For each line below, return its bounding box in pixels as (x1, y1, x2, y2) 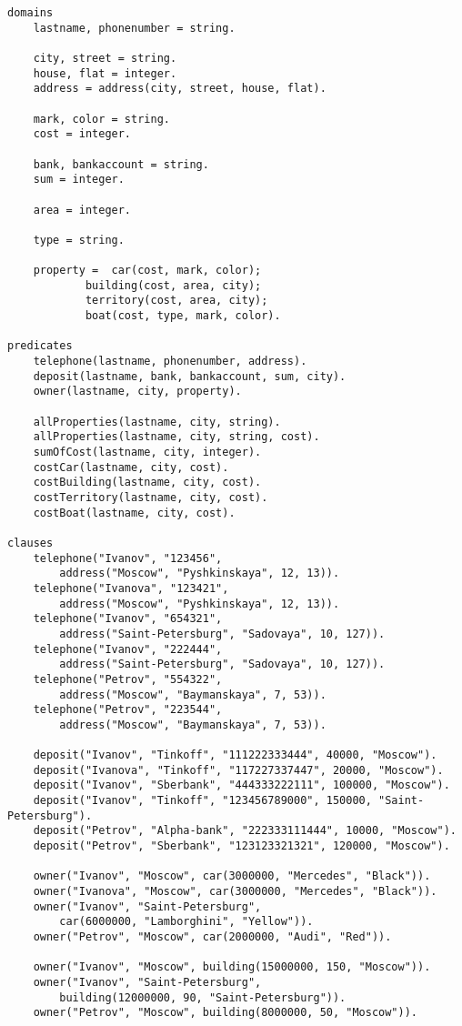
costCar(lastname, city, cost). (33, 460, 229, 474)
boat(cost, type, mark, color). (85, 309, 281, 323)
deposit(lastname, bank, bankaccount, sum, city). (33, 369, 346, 383)
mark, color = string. (33, 112, 170, 126)
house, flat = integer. (33, 66, 177, 80)
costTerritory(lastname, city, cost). (33, 491, 268, 504)
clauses (7, 536, 54, 549)
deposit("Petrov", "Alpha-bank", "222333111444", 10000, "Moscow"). (33, 824, 457, 838)
